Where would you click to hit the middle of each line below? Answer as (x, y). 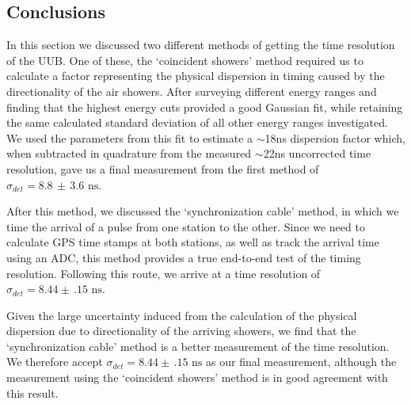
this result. (32, 393)
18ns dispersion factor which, (335, 137)
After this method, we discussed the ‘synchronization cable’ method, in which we (203, 211)
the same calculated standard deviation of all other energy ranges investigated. (197, 122)
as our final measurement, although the (301, 362)
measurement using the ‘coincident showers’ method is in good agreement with (197, 377)
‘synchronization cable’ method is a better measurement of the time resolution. (198, 346)
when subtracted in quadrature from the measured (129, 153)
